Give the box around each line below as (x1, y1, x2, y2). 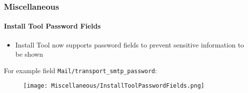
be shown (15, 49, 43, 59)
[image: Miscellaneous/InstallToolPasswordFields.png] (23, 82, 205, 90)
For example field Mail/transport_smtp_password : (4, 65, 157, 75)
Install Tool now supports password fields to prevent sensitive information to (15, 39, 244, 49)
